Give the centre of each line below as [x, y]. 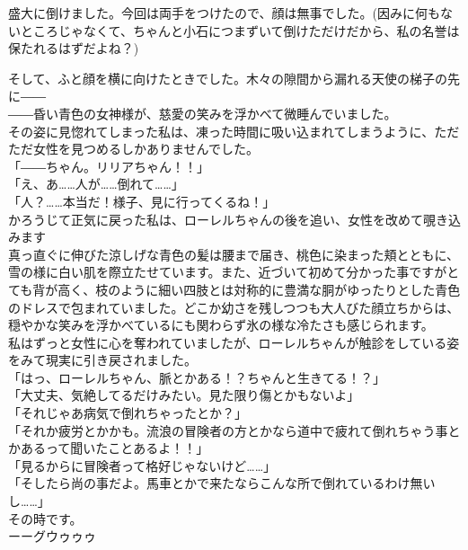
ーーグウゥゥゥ [52, 536]
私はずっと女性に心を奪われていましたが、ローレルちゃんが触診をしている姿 [234, 342]
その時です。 [45, 518]
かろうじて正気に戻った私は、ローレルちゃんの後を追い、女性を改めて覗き [228, 219]
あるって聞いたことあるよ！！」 [115, 448]
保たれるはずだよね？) [74, 48]
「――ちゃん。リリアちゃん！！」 [109, 166]
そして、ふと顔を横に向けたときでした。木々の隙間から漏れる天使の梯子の [228, 78]
